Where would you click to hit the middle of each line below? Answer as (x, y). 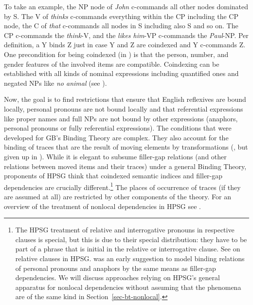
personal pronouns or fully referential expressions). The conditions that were (118, 128)
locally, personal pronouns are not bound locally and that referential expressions (124, 108)
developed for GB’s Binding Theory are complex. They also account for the (116, 137)
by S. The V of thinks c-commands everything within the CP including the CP (121, 16)
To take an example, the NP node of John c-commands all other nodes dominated (126, 6)
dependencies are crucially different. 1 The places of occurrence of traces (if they (122, 186)
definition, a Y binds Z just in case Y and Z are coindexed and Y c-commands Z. (125, 45)
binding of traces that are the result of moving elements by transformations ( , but (126, 147)
